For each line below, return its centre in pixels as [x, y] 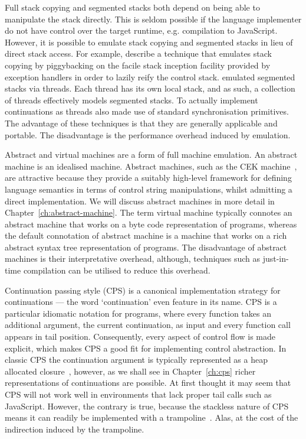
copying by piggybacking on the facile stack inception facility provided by [138, 65]
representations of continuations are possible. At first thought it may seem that [148, 383]
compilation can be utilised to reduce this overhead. [117, 270]
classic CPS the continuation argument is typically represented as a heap [136, 360]
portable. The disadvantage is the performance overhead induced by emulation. [148, 134]
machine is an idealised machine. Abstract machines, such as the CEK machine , [151, 166]
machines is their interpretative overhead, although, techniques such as [132, 258]
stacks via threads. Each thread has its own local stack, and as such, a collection [150, 88]
